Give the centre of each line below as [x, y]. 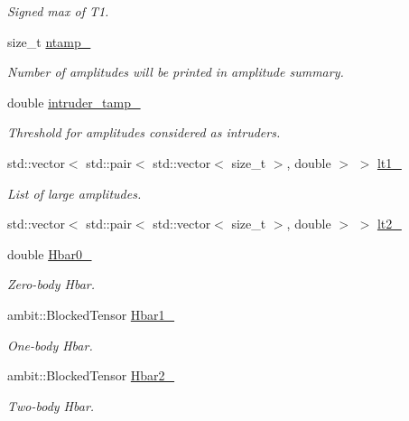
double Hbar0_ [50, 253]
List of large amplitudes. [74, 193]
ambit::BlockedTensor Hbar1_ [91, 314]
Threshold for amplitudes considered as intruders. [144, 132]
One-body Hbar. [50, 345]
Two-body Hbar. [51, 405]
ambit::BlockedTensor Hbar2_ [91, 375]
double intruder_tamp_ [74, 102]
